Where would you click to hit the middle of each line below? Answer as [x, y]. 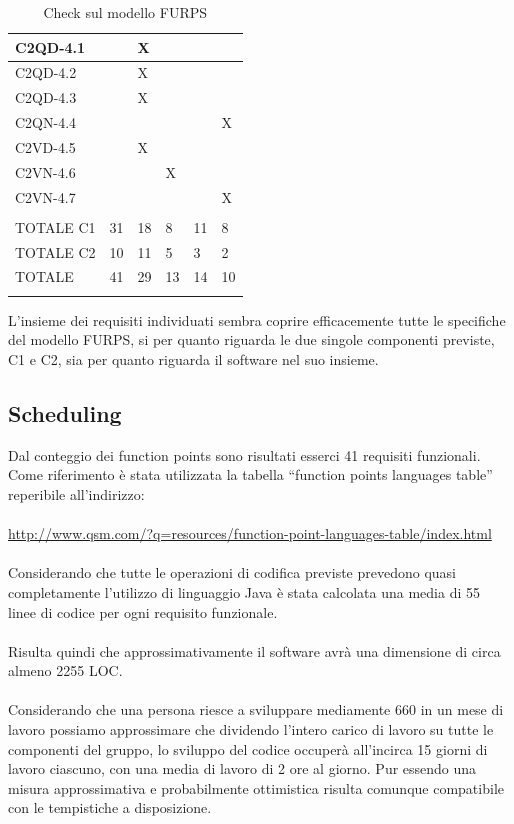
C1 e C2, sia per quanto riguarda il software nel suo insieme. [193, 358]
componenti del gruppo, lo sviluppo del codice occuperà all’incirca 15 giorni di [248, 748]
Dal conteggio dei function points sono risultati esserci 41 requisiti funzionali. [244, 454]
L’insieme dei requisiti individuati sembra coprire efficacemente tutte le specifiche [257, 319]
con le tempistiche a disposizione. [110, 807]
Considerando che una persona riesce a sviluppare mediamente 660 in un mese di [256, 709]
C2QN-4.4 [46, 122]
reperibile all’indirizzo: [76, 493]
